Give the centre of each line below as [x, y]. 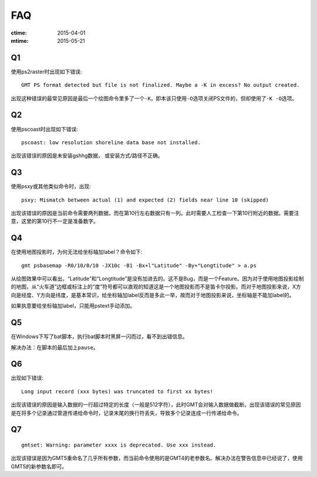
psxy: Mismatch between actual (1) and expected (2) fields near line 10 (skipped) [145, 200]
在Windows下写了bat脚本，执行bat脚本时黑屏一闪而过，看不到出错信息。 [99, 336]
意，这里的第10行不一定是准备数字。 [55, 221]
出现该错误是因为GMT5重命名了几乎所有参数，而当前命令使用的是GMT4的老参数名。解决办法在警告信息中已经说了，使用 [157, 458]
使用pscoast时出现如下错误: [45, 129]
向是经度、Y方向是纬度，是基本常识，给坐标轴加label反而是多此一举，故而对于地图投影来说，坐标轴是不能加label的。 [153, 295]
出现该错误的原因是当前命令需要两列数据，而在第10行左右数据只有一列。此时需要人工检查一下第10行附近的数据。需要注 [155, 213]
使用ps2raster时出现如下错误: [46, 71]
